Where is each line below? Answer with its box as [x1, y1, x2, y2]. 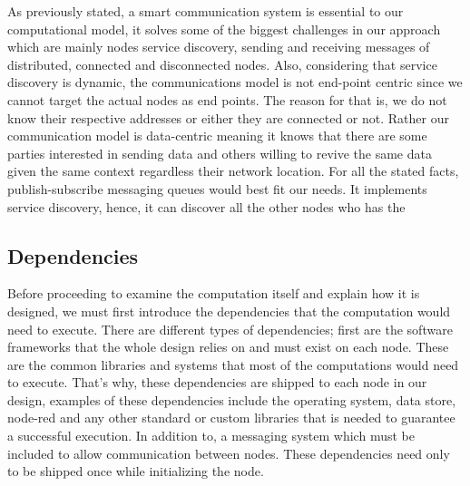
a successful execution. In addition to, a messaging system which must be [7, 426, 415, 445]
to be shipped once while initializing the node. [7, 462, 264, 481]
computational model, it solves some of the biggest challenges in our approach [7, 19, 441, 38]
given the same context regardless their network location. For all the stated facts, [7, 161, 459, 180]
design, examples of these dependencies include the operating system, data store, [7, 390, 456, 409]
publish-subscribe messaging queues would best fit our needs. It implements [7, 179, 427, 198]
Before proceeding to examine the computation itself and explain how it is [7, 284, 420, 303]
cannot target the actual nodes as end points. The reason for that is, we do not [7, 90, 447, 109]
